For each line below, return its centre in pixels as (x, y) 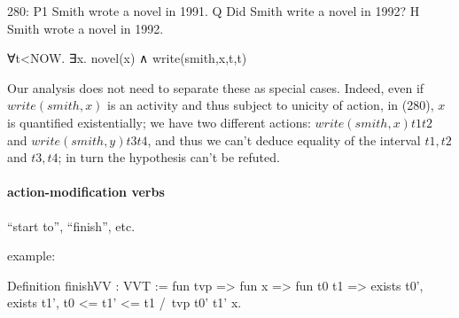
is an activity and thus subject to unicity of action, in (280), (271, 105)
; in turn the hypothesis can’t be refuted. (169, 157)
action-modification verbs (86, 192)
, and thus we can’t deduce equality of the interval (284, 140)
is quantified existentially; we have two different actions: (159, 122)
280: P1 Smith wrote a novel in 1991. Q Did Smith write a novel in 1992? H (214, 11)
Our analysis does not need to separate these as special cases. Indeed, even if (216, 87)
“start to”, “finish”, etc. (71, 225)
